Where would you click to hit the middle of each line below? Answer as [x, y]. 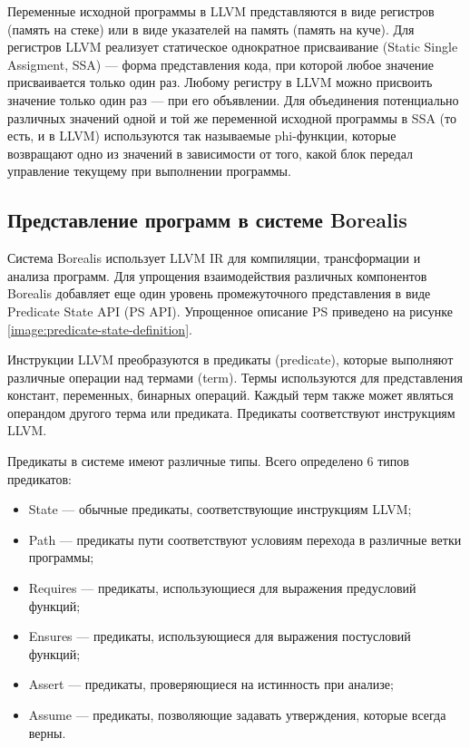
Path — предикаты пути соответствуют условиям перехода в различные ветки [245, 539]
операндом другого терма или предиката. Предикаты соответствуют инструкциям [231, 412]
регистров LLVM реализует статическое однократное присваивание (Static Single [233, 47]
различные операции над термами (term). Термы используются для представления [235, 377]
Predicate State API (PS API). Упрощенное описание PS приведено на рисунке [230, 311]
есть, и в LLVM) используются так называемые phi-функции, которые [202, 136]
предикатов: [40, 478]
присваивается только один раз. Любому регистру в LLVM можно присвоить [220, 82]
